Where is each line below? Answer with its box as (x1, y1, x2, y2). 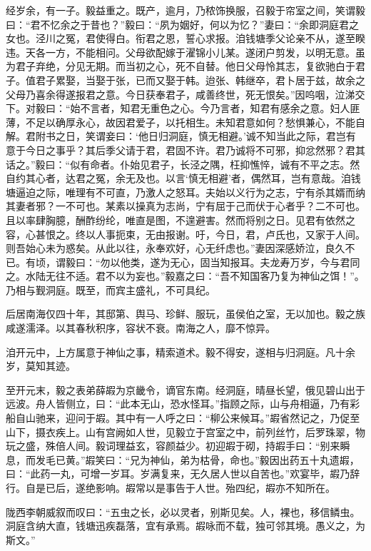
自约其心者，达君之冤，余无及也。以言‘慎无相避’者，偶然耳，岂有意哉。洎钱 (6, 171, 361, 186)
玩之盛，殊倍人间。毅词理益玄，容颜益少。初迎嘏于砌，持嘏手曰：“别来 (6, 438, 340, 453)
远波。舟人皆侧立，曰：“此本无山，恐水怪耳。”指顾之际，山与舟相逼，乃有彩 (6, 396, 360, 411)
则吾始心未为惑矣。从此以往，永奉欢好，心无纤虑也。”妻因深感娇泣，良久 (6, 241, 345, 256)
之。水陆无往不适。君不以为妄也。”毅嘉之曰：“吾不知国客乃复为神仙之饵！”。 (6, 268, 365, 283)
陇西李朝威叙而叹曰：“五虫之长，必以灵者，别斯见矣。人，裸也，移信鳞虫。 (6, 504, 360, 519)
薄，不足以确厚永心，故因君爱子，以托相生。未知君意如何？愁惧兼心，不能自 (6, 114, 365, 129)
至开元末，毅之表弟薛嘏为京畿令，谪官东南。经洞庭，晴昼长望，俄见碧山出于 (6, 382, 365, 397)
